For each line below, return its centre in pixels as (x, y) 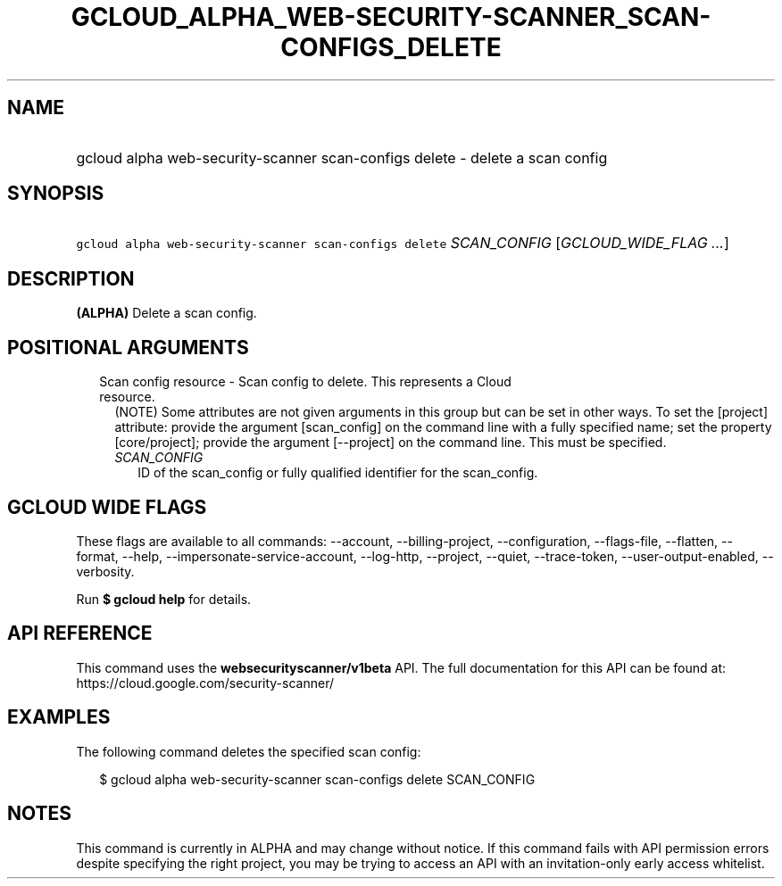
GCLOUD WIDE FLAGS (107, 507)
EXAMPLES (59, 717)
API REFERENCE (80, 633)
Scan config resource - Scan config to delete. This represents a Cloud (305, 382)
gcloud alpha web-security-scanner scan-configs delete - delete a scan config (342, 157)
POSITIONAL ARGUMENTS (128, 347)
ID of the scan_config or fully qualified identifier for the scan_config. (338, 473)
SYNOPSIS (56, 194)
